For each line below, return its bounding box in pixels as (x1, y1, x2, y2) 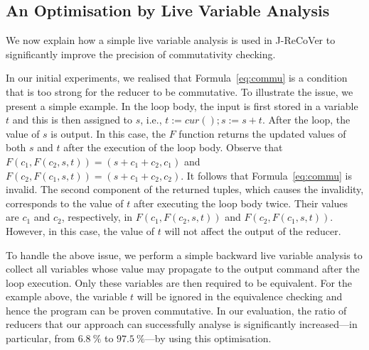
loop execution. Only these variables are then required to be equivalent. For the (6, 275, 353, 290)
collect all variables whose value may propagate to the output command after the (6, 261, 360, 276)
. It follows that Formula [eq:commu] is (181, 168, 352, 182)
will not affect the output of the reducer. (164, 223, 341, 238)
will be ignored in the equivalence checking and (137, 289, 343, 304)
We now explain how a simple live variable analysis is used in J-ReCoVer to (6, 33, 336, 48)
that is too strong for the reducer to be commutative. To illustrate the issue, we (6, 84, 353, 99)
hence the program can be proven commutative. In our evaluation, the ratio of (6, 302, 347, 317)
